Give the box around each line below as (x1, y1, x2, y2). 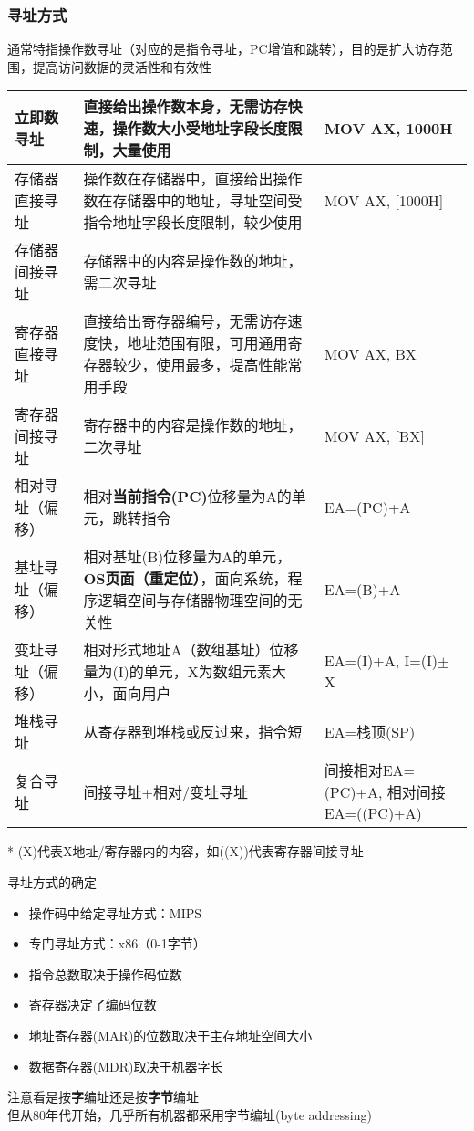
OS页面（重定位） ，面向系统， (83, 568, 288, 590)
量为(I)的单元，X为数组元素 (83, 661, 272, 683)
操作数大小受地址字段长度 (112, 118, 288, 140)
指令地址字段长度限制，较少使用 (83, 212, 303, 234)
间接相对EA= (324, 759, 415, 781)
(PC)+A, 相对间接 (324, 781, 446, 803)
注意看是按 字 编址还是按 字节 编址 (7, 1087, 199, 1106)
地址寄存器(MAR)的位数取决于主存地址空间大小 (28, 1025, 313, 1044)
